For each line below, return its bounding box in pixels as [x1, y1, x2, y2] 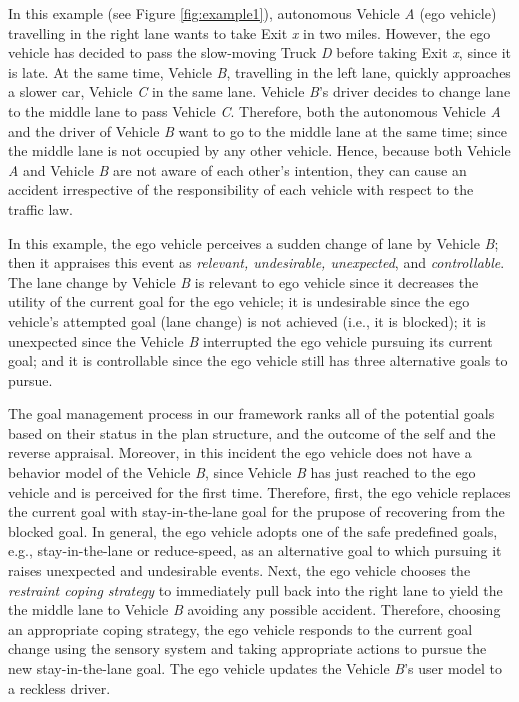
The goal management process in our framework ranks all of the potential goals [8, 403, 495, 424]
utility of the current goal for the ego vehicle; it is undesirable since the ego [8, 291, 470, 312]
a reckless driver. [8, 677, 111, 698]
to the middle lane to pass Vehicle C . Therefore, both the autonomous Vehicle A [8, 100, 501, 121]
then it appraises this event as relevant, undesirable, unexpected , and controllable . [8, 252, 505, 273]
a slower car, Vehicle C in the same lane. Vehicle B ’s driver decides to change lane [8, 81, 511, 102]
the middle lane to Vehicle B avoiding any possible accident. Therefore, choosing [8, 599, 501, 620]
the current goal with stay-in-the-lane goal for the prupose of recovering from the [8, 501, 505, 522]
